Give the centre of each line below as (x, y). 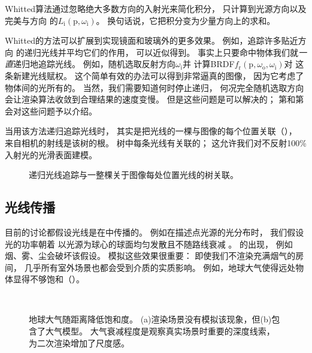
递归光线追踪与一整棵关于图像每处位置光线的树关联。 (134, 175)
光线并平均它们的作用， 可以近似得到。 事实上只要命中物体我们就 (169, 52)
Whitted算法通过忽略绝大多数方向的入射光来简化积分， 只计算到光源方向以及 (156, 8)
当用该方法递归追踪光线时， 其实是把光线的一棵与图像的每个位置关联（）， (151, 131)
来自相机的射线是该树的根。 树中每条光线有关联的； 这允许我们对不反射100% (156, 142)
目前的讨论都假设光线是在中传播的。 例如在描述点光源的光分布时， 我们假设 (155, 232)
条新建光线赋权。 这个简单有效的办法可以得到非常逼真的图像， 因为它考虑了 (155, 75)
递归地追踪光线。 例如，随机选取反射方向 (94, 64)
